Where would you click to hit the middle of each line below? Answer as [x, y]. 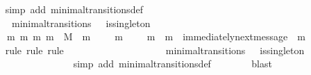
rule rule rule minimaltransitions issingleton [155, 50]
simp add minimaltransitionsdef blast [173, 64]
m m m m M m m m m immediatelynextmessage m [156, 36]
